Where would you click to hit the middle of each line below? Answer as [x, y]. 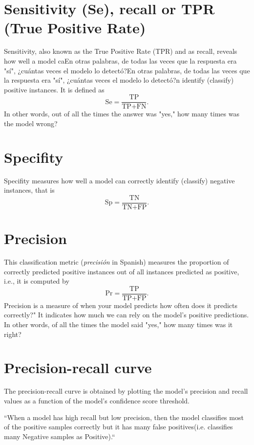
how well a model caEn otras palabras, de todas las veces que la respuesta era [120, 60]
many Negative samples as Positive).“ [60, 436]
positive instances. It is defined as [54, 89]
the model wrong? [31, 123]
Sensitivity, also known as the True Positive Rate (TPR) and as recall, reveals [121, 51]
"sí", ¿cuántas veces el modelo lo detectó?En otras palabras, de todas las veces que [127, 70]
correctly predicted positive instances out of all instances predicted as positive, [122, 271]
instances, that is [29, 190]
